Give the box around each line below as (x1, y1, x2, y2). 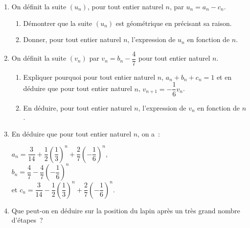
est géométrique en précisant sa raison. (115, 18, 232, 28)
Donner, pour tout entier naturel (23, 34, 121, 45)
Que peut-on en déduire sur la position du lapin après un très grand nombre (11, 205, 240, 215)
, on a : (137, 128, 160, 138)
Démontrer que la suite (23, 18, 92, 28)
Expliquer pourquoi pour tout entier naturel (23, 71, 156, 82)
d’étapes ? (11, 215, 43, 225)
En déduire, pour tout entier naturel (23, 102, 132, 113)
